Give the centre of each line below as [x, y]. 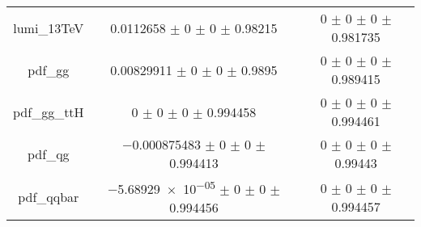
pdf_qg [49, 153]
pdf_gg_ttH [49, 111]
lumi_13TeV [49, 27]
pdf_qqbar [49, 197]
